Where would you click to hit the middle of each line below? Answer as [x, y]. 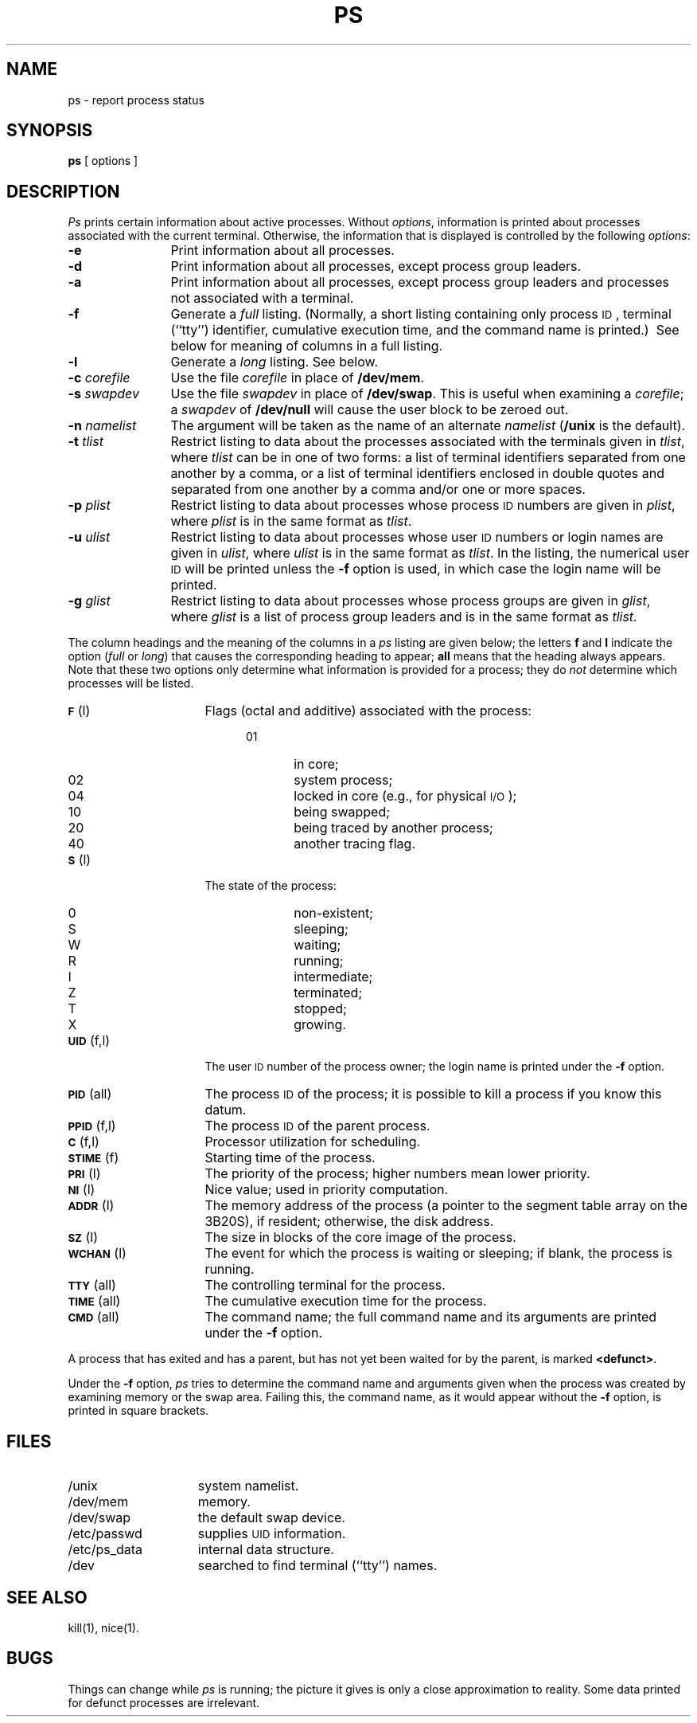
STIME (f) [93, 1158]
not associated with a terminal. [262, 298]
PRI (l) [84, 1174]
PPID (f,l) [92, 1126]
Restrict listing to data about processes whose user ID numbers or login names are [417, 537]
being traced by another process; [393, 828]
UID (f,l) [89, 1041]
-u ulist [89, 537]
